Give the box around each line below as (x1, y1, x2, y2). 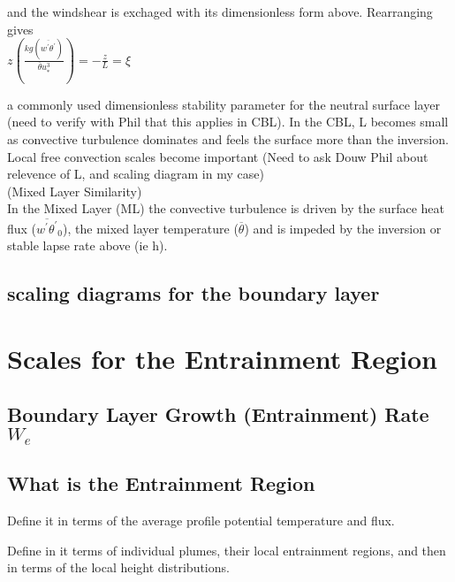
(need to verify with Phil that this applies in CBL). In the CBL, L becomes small (7, 112, 449, 131)
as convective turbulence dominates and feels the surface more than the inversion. (7, 130, 449, 149)
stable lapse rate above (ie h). (7, 236, 168, 255)
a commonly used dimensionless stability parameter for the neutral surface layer (7, 95, 440, 113)
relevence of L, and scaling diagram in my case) (7, 165, 264, 183)
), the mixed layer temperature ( (63, 218, 239, 237)
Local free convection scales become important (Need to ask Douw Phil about (7, 147, 428, 165)
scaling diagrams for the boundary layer (7, 280, 380, 307)
